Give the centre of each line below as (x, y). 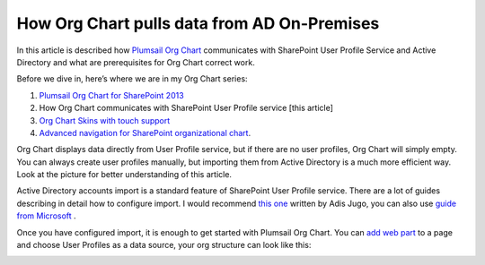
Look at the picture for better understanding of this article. (124, 175)
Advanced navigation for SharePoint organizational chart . (145, 132)
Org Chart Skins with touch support (105, 120)
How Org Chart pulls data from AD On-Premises (198, 23)
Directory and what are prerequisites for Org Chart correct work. (136, 62)
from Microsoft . (46, 216)
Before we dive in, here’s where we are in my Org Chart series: (132, 79)
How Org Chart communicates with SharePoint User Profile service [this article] (186, 108)
